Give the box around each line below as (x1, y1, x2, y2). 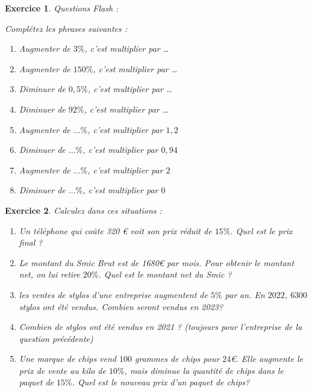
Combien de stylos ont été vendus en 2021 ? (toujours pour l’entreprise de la (19, 320, 302, 333)
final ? (19, 236, 43, 249)
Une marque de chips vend (19, 352, 117, 365)
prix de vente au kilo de (19, 364, 106, 376)
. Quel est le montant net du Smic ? (98, 268, 232, 281)
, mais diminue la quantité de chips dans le (124, 364, 284, 376)
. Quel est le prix (230, 224, 293, 237)
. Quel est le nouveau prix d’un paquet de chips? (72, 376, 250, 388)
